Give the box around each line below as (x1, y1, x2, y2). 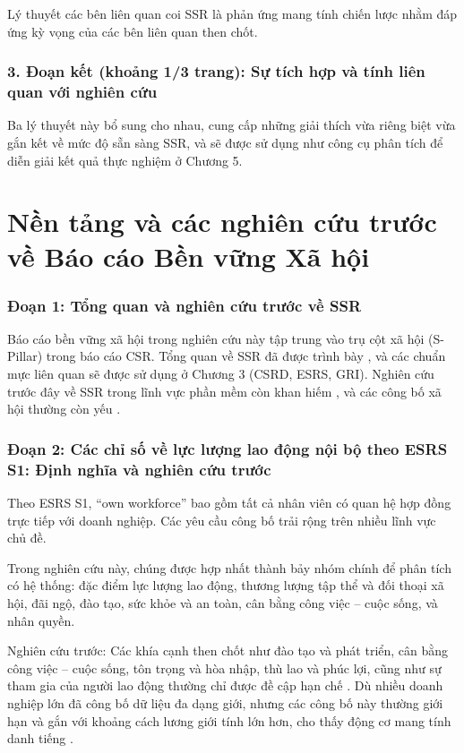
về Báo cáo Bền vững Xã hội (7, 238, 370, 275)
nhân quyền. (7, 611, 75, 629)
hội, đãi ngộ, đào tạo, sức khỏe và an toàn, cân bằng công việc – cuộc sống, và (7, 593, 438, 612)
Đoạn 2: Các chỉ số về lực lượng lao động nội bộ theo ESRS (7, 437, 448, 459)
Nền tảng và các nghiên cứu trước (7, 203, 437, 240)
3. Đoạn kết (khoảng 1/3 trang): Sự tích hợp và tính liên (7, 60, 425, 82)
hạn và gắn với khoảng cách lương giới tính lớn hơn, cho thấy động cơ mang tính (7, 711, 451, 730)
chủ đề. (7, 528, 47, 547)
